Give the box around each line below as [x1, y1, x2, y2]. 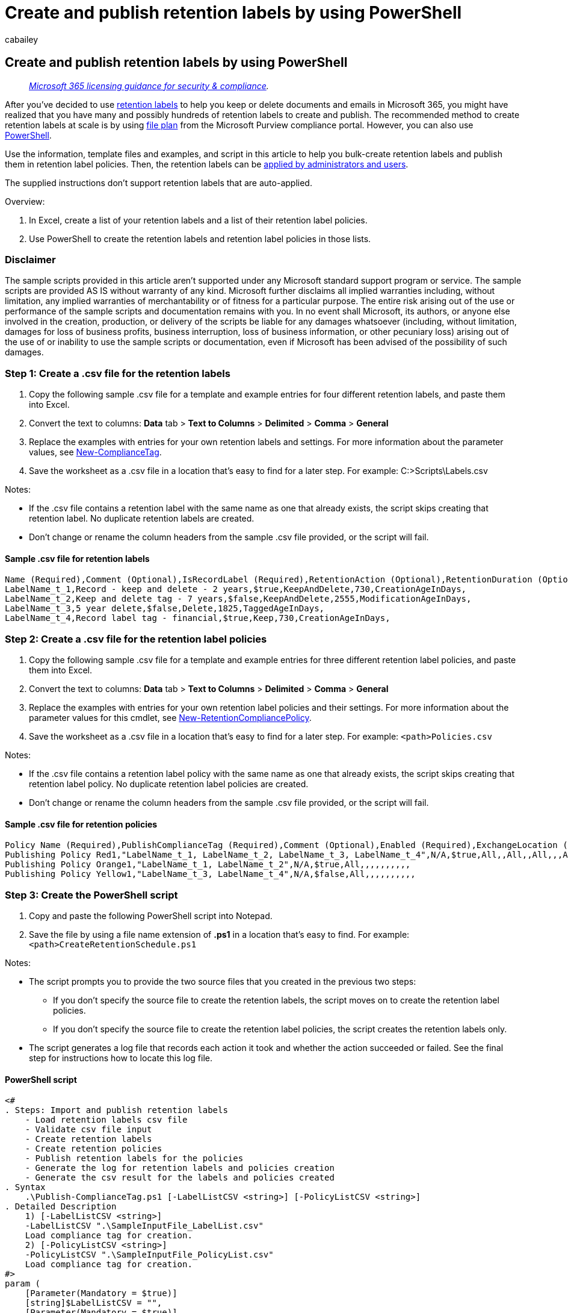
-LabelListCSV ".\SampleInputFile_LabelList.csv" [25, 1221, 264, 1231]
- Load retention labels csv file [25, 1115, 188, 1125]
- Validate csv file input [25, 1124, 152, 1135]
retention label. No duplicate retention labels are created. [29, 513, 255, 524]
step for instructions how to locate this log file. [29, 1053, 212, 1064]
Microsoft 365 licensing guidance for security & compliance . [29, 80, 269, 91]
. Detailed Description [5, 1202, 117, 1212]
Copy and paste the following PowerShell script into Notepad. [29, 911, 273, 922]
